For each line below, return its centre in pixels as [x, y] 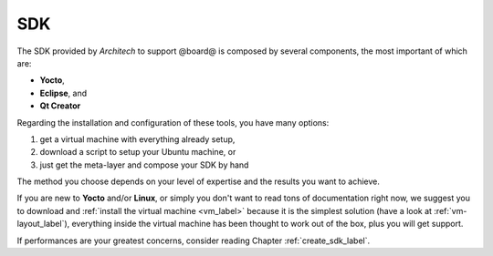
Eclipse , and [63, 93]
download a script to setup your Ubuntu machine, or [138, 152]
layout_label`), [43, 224]
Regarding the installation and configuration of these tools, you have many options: [173, 122]
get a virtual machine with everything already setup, [137, 139]
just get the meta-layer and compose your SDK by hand [144, 165]
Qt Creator [60, 106]
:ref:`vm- [451, 210]
